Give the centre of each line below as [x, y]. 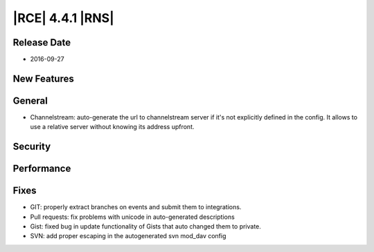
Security [32, 147]
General [30, 100]
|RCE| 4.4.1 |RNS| [63, 18]
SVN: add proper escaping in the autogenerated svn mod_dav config [128, 236]
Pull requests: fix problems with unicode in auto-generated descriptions [132, 217]
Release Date [42, 42]
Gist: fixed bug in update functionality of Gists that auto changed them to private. [145, 226]
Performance [42, 169]
